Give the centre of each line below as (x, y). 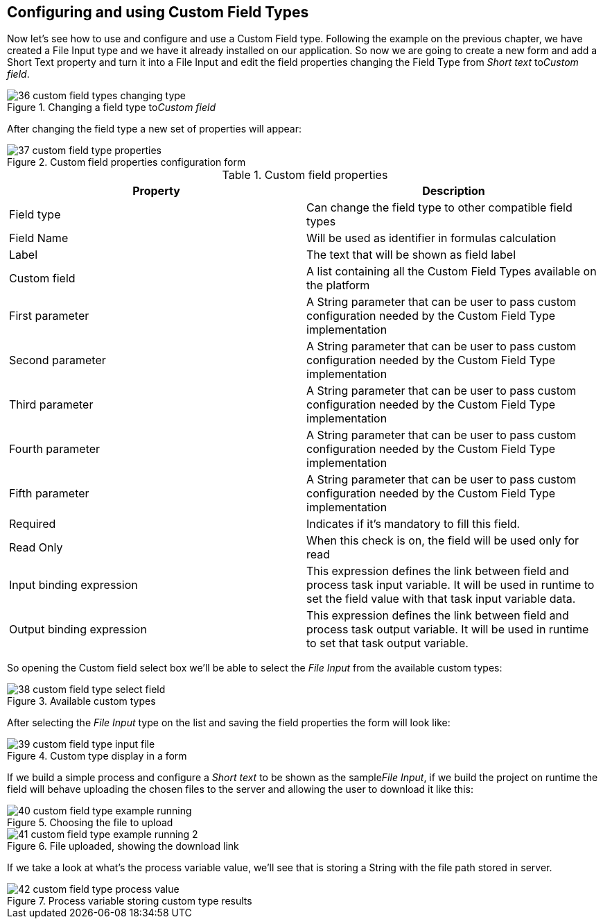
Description (454, 191)
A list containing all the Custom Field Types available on (452, 272)
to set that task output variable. (387, 643)
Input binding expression (73, 585)
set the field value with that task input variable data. (441, 599)
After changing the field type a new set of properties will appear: (155, 129)
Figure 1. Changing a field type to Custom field (112, 108)
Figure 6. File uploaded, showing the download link (123, 846)
